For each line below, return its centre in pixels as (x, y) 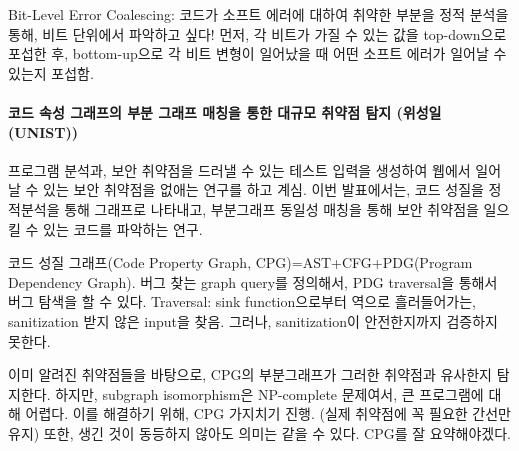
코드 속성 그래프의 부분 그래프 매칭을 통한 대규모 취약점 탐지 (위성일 (225, 111)
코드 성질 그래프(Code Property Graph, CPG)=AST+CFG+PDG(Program (240, 262)
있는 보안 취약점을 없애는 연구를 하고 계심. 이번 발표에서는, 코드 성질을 (263, 189)
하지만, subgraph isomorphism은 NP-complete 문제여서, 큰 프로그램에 (269, 393)
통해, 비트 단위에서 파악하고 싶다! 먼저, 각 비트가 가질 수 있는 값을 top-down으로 (257, 33)
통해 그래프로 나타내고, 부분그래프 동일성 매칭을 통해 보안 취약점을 (271, 208)
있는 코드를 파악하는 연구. (123, 228)
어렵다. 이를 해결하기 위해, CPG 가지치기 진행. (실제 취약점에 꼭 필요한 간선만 (268, 413)
